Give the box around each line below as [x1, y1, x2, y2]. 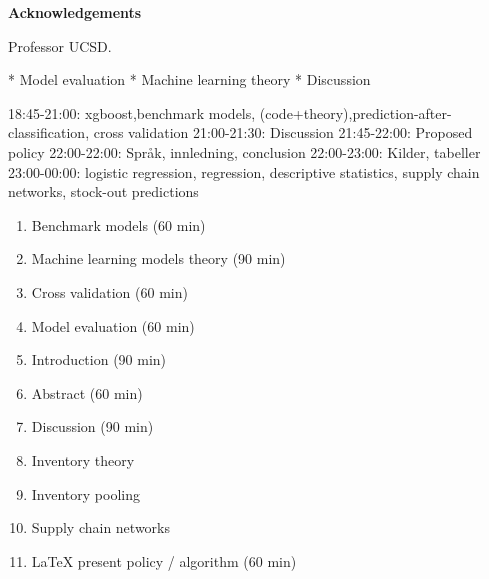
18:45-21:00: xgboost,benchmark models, [8, 102, 256, 123]
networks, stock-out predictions [8, 181, 199, 202]
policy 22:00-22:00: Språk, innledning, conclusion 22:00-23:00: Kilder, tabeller [8, 141, 481, 162]
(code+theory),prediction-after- [259, 102, 452, 123]
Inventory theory [31, 449, 135, 470]
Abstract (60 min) [31, 382, 143, 403]
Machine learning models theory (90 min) [31, 248, 286, 269]
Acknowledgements [8, 2, 142, 22]
